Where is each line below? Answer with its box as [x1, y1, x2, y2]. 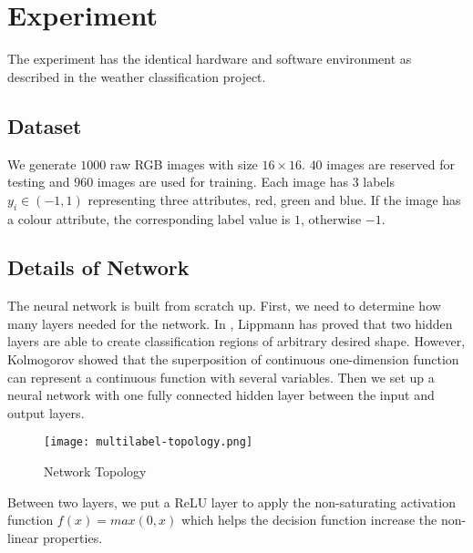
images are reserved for [326, 154, 455, 173]
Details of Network [7, 253, 190, 282]
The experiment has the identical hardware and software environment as [7, 49, 412, 68]
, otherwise [300, 209, 362, 228]
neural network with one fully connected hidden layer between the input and [7, 385, 435, 405]
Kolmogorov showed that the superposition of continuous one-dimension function [7, 350, 459, 369]
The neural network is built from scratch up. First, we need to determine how [7, 296, 441, 315]
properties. [42, 527, 103, 547]
